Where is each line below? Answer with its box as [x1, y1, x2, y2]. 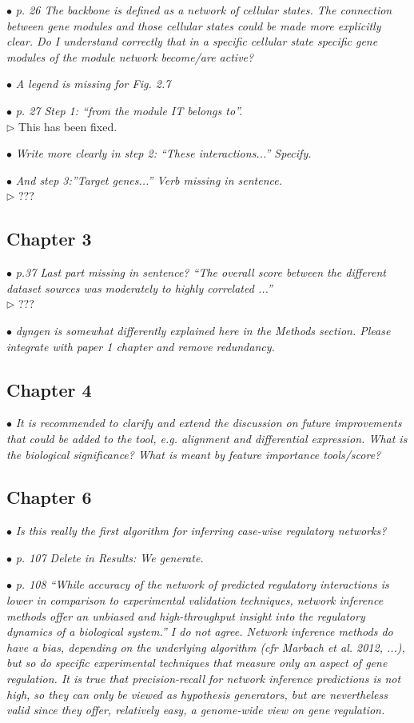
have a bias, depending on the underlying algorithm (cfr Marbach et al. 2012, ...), [6, 638, 405, 655]
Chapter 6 [6, 485, 92, 509]
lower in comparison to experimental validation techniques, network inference [6, 592, 384, 609]
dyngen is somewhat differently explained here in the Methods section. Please [15, 322, 391, 338]
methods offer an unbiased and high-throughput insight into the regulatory [6, 607, 365, 624]
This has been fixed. [18, 118, 117, 134]
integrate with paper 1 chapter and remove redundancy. [6, 338, 275, 354]
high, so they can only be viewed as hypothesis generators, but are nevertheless [6, 685, 388, 702]
